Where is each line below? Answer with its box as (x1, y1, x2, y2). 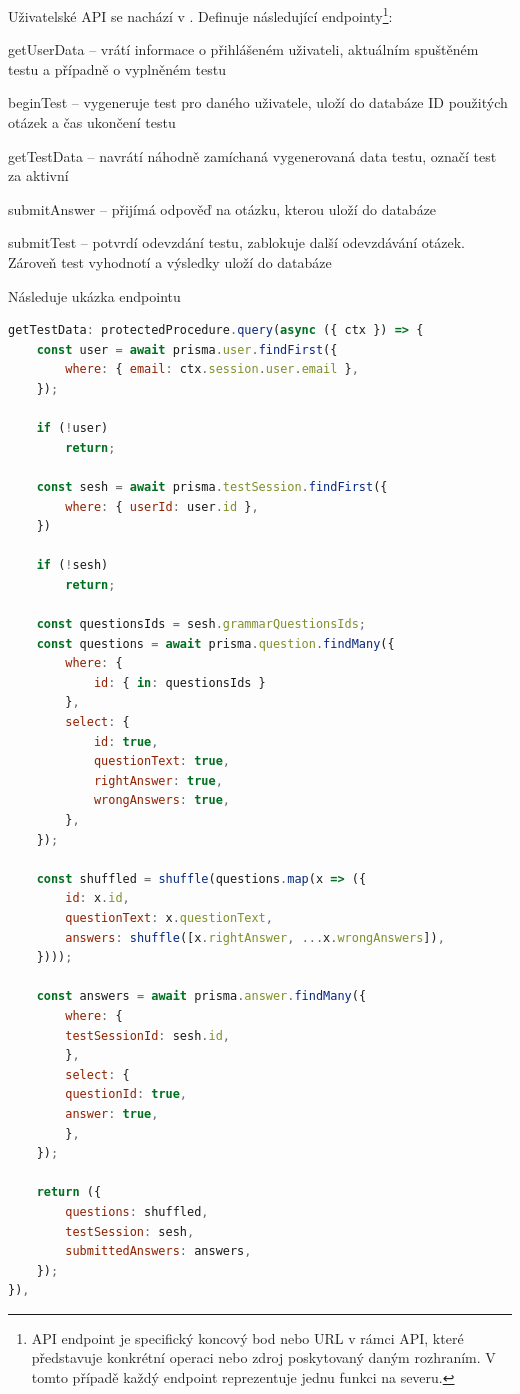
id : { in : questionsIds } (93, 675, 266, 690)
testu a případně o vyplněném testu (8, 58, 226, 79)
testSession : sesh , (65, 1224, 195, 1239)
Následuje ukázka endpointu (8, 285, 181, 306)
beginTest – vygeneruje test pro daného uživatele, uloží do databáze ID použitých (8, 92, 508, 113)
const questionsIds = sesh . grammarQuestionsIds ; (36, 617, 367, 632)
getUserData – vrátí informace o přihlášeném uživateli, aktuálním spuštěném (8, 39, 479, 60)
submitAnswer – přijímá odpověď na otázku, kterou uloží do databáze (8, 198, 437, 219)
